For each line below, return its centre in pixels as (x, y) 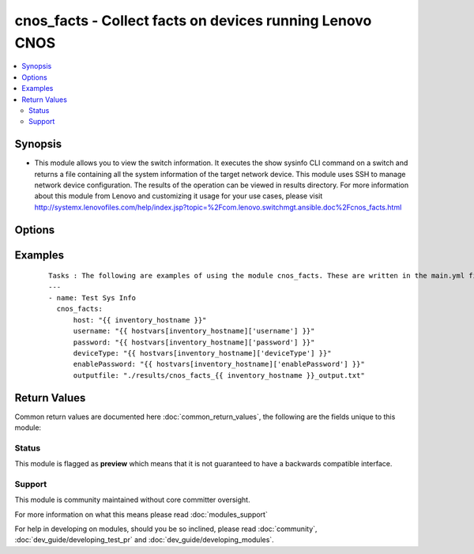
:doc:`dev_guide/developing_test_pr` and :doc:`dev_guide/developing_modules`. (144, 540)
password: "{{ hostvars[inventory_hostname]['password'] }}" (194, 342)
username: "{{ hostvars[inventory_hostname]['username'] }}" (194, 331)
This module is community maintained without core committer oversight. (132, 500)
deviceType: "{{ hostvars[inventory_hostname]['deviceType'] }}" (202, 353)
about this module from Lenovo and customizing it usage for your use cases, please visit (179, 196)
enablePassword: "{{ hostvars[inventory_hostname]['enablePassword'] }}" (219, 364)
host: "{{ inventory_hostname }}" (140, 320)
